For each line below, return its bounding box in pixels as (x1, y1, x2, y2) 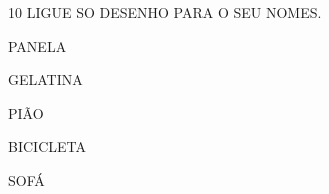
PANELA (8, 35, 67, 56)
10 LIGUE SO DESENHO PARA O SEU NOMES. (8, 2, 322, 22)
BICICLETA (8, 136, 86, 157)
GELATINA (8, 69, 83, 90)
